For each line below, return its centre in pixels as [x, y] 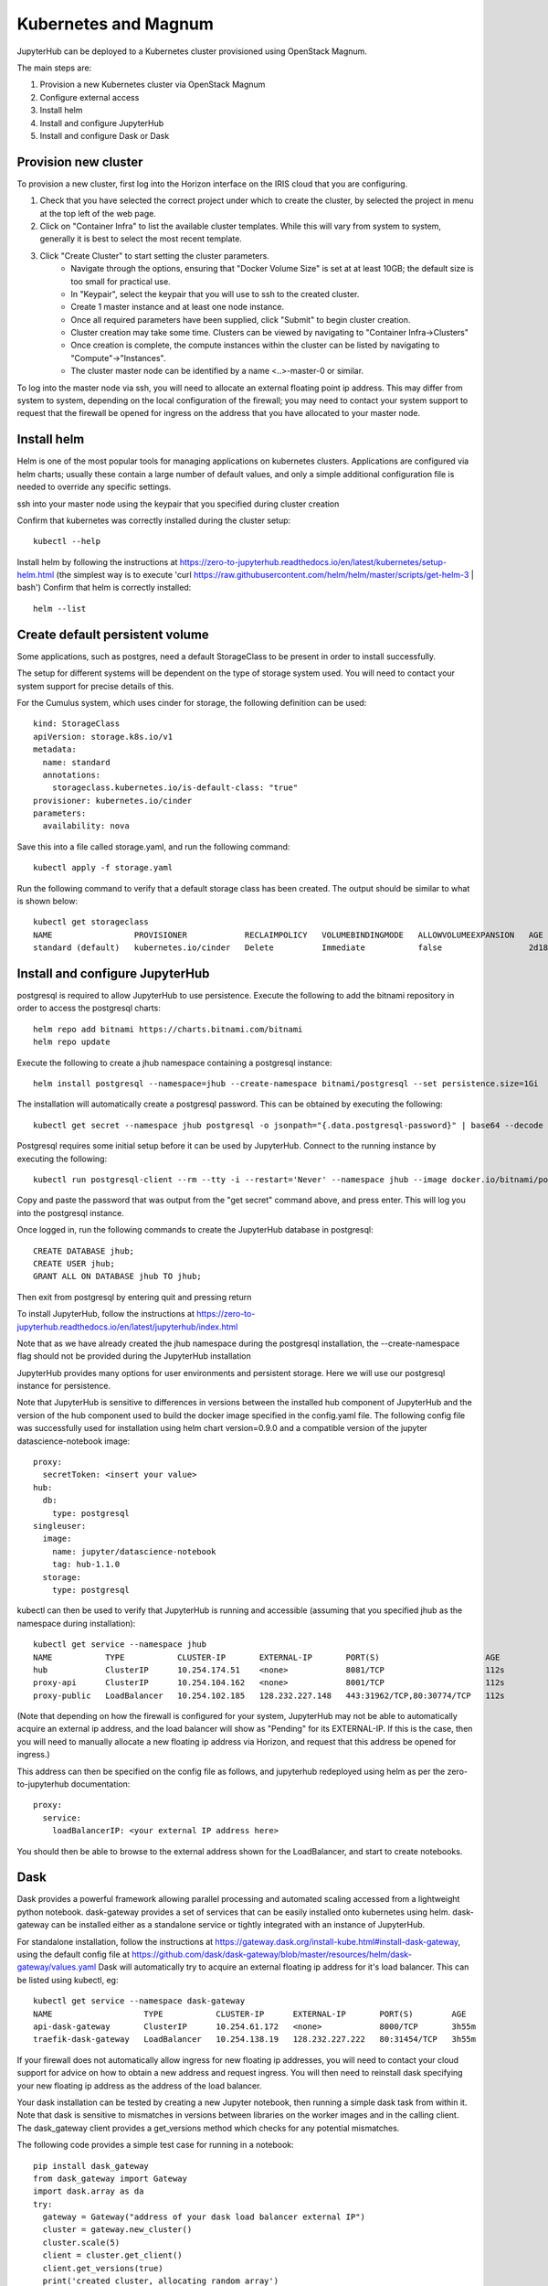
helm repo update [72, 1042]
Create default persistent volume [113, 634]
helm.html [36, 575]
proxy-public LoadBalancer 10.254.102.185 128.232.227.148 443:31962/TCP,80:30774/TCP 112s [269, 1695]
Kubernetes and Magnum [116, 24]
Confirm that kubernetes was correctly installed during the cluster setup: [154, 520]
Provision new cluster [80, 161]
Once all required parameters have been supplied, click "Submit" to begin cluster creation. [241, 319]
